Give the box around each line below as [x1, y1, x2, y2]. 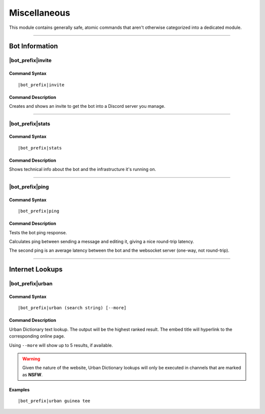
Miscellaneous [9, 7, 71, 18]
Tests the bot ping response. [9, 229, 67, 235]
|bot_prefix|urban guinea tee [18, 398, 91, 404]
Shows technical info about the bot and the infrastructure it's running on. [9, 167, 157, 172]
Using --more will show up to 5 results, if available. [9, 342, 113, 348]
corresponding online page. [9, 333, 65, 339]
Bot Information [9, 42, 58, 50]
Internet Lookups [9, 265, 63, 274]
